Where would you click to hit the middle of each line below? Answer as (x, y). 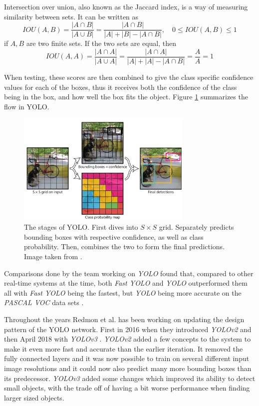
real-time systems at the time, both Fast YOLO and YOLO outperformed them (126, 283)
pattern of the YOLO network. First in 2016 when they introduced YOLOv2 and (128, 329)
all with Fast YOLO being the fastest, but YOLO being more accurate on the (123, 292)
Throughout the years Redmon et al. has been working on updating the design (124, 319)
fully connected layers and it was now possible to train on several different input (127, 358)
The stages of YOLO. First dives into (81, 227)
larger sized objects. (34, 397)
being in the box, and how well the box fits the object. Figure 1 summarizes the (126, 97)
